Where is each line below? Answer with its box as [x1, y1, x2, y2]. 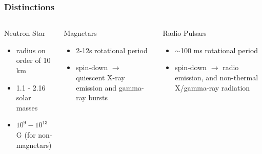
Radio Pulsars [163, 28, 207, 38]
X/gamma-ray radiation [175, 82, 250, 93]
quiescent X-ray [76, 72, 125, 82]
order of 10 [16, 55, 51, 65]
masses [16, 102, 38, 113]
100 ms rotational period [180, 45, 258, 55]
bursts [88, 92, 108, 103]
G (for [16, 129, 36, 140]
